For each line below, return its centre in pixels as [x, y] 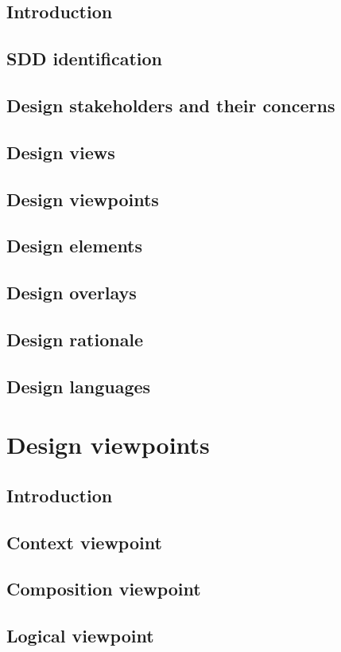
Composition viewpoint [104, 589]
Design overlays [72, 293]
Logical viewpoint [80, 636]
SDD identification [84, 59]
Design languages [79, 386]
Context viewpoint [84, 542]
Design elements [75, 246]
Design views [61, 152]
